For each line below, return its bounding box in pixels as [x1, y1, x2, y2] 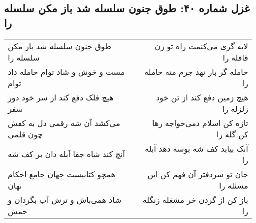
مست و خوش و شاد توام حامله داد [8, 65, 125, 77]
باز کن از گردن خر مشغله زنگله [142, 193, 248, 205]
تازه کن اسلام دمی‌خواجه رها [152, 117, 248, 128]
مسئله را [219, 179, 248, 191]
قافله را [223, 51, 248, 63]
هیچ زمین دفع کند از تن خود [156, 91, 248, 103]
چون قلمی [8, 128, 43, 140]
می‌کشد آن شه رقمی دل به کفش [8, 117, 121, 128]
